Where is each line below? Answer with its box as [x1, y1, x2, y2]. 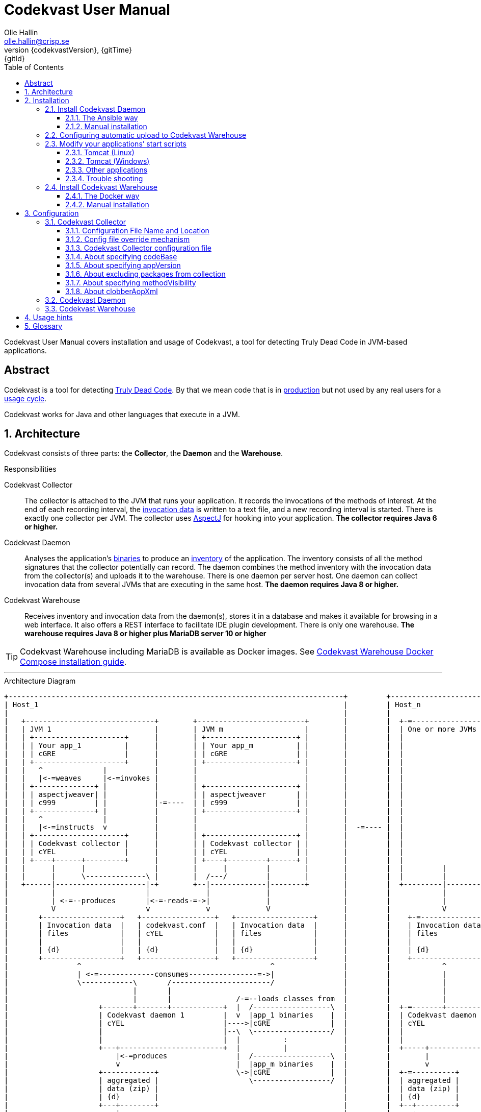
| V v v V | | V [4, 905, 447, 913]
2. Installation [24, 95, 69, 105]
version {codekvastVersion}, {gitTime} [4, 45, 132, 54]
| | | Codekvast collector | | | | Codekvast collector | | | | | [4, 839, 404, 848]
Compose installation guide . [20, 657, 127, 667]
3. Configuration [24, 208, 79, 217]
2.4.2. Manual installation [65, 200, 149, 209]
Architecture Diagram [4, 676, 76, 686]
